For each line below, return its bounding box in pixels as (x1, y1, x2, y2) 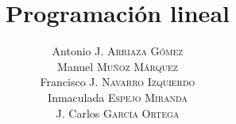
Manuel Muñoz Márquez (57, 58, 178, 74)
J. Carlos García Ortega (56, 104, 180, 121)
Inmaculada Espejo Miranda (48, 88, 188, 105)
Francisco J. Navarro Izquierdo (40, 73, 195, 90)
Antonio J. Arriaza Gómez (52, 43, 184, 59)
